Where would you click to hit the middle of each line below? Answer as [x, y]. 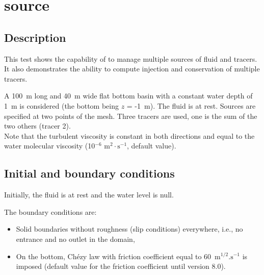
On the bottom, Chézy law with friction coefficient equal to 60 [114, 256]
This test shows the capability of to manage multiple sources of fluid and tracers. [131, 58]
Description [35, 37]
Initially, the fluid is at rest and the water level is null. [89, 195]
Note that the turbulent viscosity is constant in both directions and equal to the [129, 135]
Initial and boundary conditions [89, 173]
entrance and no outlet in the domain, [75, 239]
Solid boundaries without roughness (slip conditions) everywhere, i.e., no [129, 229]
